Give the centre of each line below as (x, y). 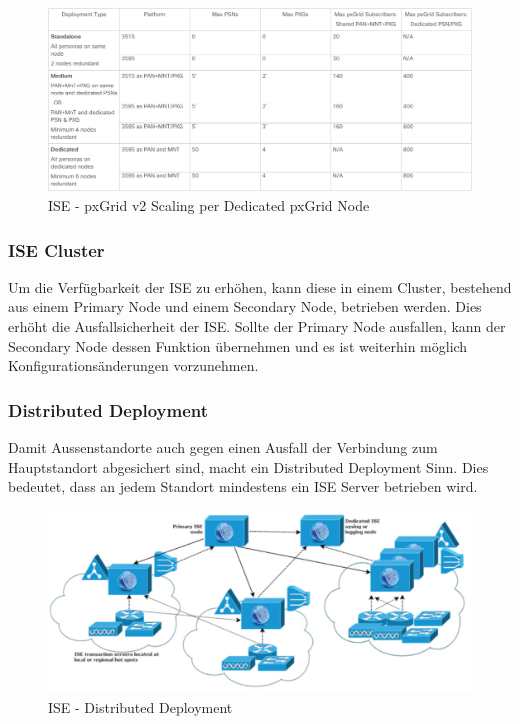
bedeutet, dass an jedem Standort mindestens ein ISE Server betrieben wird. (243, 486)
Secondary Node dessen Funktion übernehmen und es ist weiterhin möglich (238, 345)
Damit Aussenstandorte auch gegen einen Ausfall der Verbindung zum (223, 447)
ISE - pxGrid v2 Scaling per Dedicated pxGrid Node (209, 205)
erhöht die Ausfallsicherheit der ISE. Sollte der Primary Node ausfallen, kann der (257, 326)
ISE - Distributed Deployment (140, 706)
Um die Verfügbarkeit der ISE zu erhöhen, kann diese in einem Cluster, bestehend (260, 286)
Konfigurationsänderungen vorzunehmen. (133, 365)
